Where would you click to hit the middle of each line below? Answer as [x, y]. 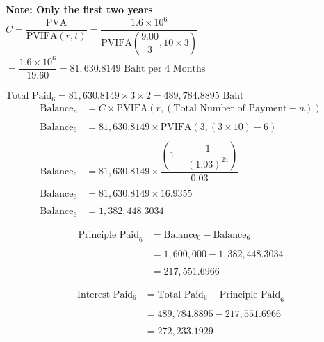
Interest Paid [105, 294]
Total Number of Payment [230, 108]
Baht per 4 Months [165, 68]
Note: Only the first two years [79, 9]
